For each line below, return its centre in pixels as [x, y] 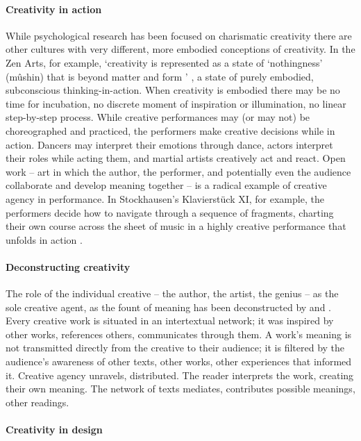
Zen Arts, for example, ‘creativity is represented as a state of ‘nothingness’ [164, 62]
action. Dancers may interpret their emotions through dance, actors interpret [169, 144]
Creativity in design [54, 430]
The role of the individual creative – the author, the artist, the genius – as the [172, 293]
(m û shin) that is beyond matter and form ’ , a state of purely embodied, [160, 76]
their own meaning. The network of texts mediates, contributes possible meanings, [180, 389]
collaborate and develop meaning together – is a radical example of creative [166, 185]
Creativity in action [54, 9]
